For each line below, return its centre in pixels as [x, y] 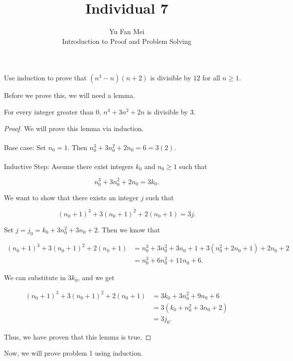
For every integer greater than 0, [53, 111]
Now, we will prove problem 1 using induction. [73, 353]
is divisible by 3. [171, 111]
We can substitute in [35, 277]
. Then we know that [129, 229]
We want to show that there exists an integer [71, 197]
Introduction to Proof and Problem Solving [127, 41]
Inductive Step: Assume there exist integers [69, 166]
